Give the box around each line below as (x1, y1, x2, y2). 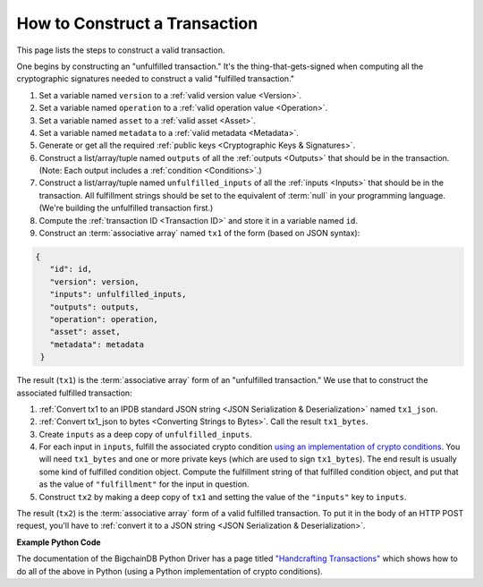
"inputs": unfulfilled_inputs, (49, 289, 187, 300)
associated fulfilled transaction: (16, 387, 133, 398)
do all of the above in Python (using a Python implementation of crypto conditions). (16, 566, 324, 576)
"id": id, (49, 264, 93, 275)
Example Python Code (16, 537, 102, 548)
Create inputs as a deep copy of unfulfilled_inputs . (38, 429, 252, 439)
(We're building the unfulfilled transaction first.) (38, 202, 214, 214)
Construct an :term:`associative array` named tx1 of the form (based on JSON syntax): (38, 228, 360, 239)
